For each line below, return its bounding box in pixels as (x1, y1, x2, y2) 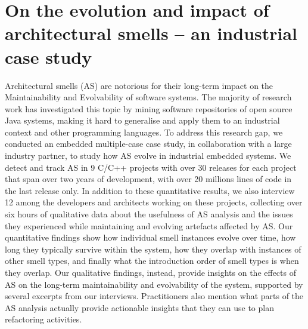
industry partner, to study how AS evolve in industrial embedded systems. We (5, 149, 291, 162)
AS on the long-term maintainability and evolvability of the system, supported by (5, 278, 303, 290)
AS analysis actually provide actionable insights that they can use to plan (5, 301, 274, 313)
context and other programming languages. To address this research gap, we (5, 125, 283, 138)
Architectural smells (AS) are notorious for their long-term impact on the (5, 79, 273, 91)
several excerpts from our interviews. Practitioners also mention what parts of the (5, 290, 304, 302)
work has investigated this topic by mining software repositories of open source (5, 102, 293, 115)
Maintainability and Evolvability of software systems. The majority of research (5, 91, 292, 103)
